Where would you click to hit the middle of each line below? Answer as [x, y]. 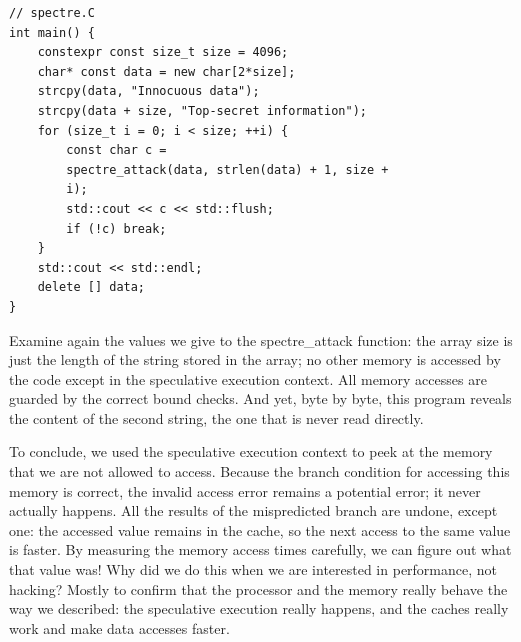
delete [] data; [91, 287]
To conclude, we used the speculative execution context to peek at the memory [251, 451]
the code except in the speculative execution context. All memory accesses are [248, 378]
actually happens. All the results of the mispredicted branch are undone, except [253, 510]
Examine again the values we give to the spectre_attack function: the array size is [261, 339]
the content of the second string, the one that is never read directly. [216, 417]
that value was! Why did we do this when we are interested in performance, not [253, 569]
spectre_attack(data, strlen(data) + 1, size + [227, 169]
